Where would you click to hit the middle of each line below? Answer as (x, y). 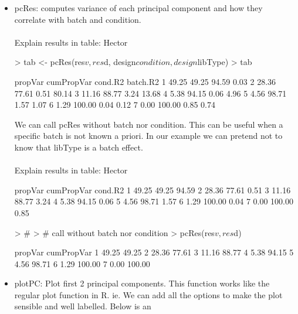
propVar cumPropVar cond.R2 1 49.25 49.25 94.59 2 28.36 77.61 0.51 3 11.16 (153, 190)
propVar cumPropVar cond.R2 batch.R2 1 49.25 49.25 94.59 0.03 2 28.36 (145, 81)
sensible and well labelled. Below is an (83, 306)
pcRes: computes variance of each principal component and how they (138, 8)
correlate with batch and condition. (78, 19)
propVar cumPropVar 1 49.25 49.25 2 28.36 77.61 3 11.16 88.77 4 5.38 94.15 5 (154, 252)
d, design (120, 62)
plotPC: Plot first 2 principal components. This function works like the (142, 283)
